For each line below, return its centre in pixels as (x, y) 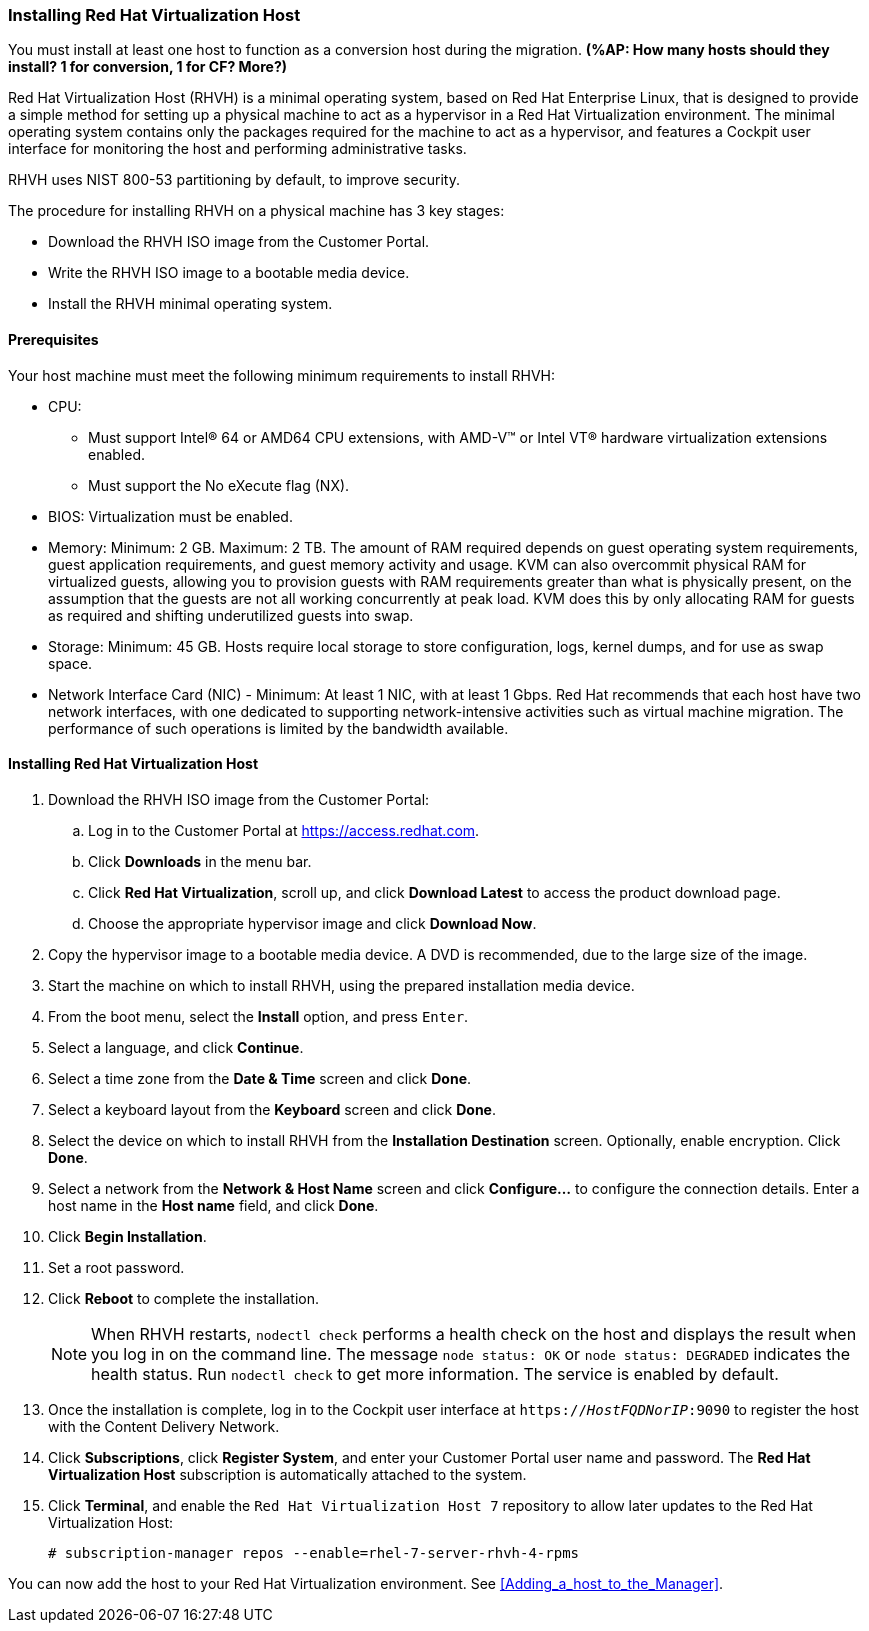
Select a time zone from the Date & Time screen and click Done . (260, 1078)
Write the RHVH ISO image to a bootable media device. (229, 273)
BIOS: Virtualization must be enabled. (170, 516)
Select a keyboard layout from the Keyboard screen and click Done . (272, 1109)
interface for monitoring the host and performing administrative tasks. (237, 149)
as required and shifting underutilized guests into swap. (231, 615)
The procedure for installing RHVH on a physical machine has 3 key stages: (256, 211)
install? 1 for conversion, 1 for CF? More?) (148, 67)
